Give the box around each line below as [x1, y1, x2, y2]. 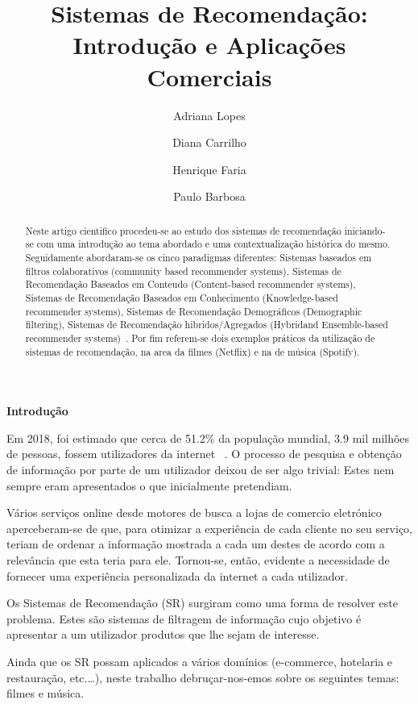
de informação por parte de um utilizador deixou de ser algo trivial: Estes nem [6, 461, 395, 478]
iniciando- [344, 223, 386, 237]
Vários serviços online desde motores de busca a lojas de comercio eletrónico [6, 504, 382, 521]
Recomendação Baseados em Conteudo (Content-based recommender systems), [25, 277, 356, 291]
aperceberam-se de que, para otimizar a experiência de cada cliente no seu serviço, [6, 519, 413, 536]
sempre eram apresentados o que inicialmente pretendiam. [6, 477, 292, 494]
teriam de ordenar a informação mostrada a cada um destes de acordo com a [6, 535, 385, 552]
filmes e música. [6, 685, 85, 702]
